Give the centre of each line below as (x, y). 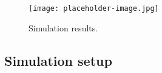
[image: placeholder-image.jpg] (94, 8)
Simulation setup (58, 60)
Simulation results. (63, 27)
